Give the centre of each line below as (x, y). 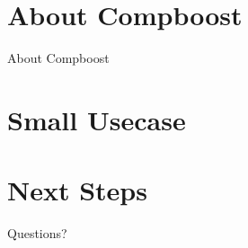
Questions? (37, 233)
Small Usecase (97, 119)
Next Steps (77, 190)
